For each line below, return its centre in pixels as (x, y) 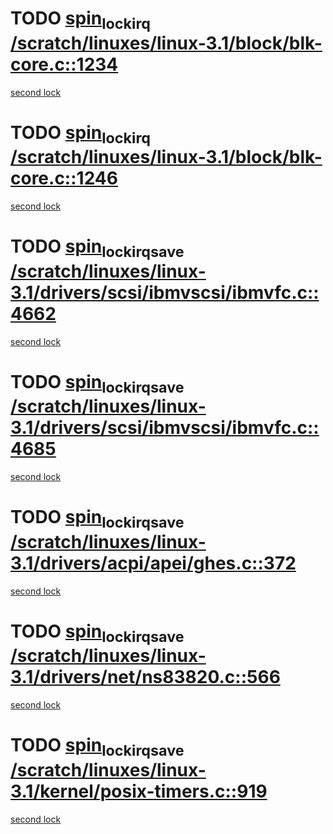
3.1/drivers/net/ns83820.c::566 (145, 677)
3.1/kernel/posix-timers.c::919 (139, 791)
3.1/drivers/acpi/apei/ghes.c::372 (153, 563)
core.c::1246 (64, 178)
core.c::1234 (64, 64)
